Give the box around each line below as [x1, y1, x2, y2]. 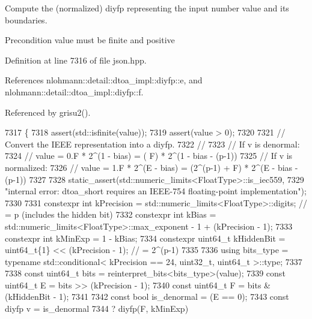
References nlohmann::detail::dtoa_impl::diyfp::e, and [5, 74, 203, 86]
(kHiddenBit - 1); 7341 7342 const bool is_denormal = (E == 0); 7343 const [5, 290, 289, 303]
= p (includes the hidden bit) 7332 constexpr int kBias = [5, 208, 216, 221]
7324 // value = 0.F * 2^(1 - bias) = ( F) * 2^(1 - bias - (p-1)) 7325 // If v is [5, 149, 293, 162]
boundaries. [5, 13, 47, 26]
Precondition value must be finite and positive [5, 34, 175, 46]
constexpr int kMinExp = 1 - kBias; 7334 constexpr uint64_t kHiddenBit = [5, 231, 286, 244]
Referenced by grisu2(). [5, 106, 91, 118]
